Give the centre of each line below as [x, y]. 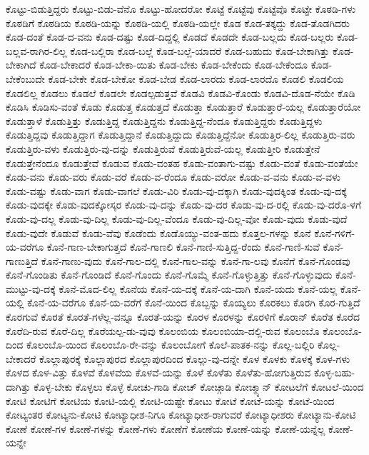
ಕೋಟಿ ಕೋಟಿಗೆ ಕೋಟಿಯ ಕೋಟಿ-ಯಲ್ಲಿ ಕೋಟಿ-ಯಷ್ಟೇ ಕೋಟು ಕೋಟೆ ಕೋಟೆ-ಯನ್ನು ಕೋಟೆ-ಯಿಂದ [170, 400]
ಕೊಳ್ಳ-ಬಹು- [335, 372]
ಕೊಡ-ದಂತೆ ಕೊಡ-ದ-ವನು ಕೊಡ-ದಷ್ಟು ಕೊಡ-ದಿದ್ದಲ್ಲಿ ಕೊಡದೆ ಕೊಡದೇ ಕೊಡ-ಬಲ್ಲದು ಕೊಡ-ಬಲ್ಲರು [170, 37]
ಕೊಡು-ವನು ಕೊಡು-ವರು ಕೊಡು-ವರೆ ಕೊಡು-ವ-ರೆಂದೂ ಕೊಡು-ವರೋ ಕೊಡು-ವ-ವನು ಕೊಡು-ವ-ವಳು [173, 177]
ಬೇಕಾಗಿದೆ [21, 65]
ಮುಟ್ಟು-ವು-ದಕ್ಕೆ [31, 288]
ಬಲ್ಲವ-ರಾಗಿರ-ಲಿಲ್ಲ [36, 50]
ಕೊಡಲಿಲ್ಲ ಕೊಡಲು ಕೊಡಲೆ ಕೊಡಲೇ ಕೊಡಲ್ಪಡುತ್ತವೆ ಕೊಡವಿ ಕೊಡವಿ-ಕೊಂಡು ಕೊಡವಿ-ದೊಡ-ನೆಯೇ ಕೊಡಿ [181, 92]
